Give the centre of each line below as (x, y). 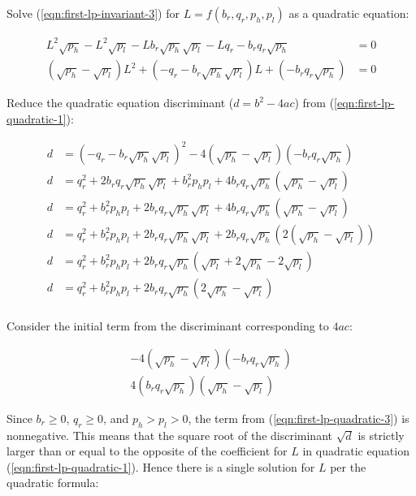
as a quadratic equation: (349, 13)
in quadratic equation (356, 451)
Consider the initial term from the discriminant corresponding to (168, 326)
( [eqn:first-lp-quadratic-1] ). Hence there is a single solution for (161, 466)
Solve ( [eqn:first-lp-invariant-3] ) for (93, 13)
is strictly (381, 435)
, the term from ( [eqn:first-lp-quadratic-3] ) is (299, 418)
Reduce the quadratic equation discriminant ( (120, 103)
